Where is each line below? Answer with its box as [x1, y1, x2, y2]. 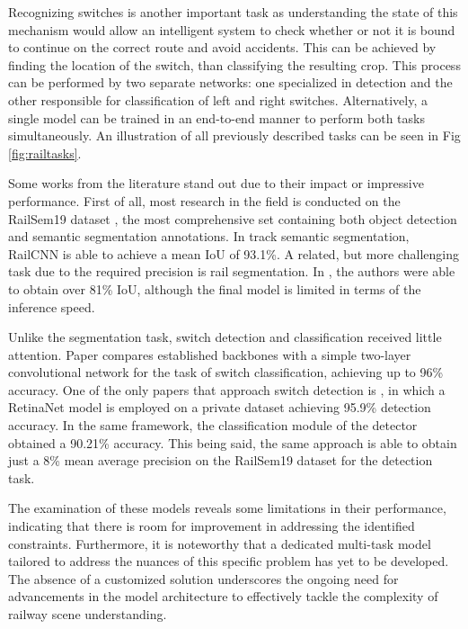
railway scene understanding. [8, 605, 167, 623]
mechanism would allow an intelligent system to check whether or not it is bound [8, 20, 455, 39]
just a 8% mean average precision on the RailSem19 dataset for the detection [8, 451, 433, 470]
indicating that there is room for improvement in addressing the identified [8, 517, 415, 535]
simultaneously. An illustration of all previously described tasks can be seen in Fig [8, 126, 461, 145]
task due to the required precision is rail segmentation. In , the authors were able [8, 262, 455, 281]
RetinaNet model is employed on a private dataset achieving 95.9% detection [8, 398, 431, 417]
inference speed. [8, 297, 95, 316]
